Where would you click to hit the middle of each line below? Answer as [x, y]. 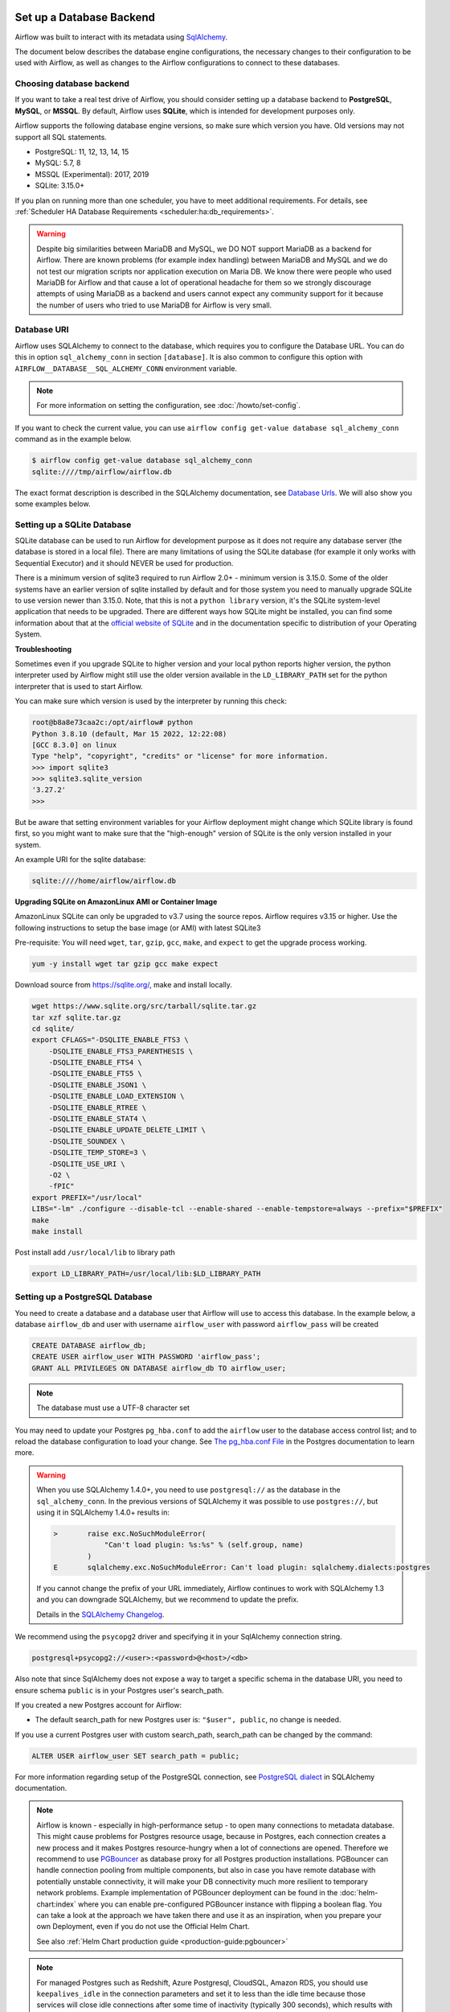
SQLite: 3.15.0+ [60, 186]
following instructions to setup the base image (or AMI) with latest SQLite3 [138, 928]
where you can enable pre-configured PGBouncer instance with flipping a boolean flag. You [229, 1904]
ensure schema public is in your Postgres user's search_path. [119, 1690]
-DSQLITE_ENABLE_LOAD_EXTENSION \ [117, 1096]
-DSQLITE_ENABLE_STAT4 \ [98, 1119]
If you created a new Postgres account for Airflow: [98, 1705]
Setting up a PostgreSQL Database [84, 1297]
